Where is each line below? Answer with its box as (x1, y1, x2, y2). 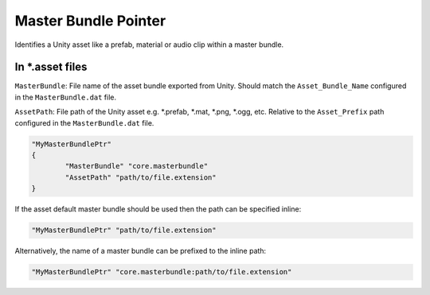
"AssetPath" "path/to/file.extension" (64, 173, 217, 182)
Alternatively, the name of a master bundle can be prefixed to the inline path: (14, 246, 267, 256)
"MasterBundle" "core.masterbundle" (64, 161, 209, 171)
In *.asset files (14, 60, 88, 74)
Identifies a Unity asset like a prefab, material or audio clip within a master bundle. (14, 40, 284, 49)
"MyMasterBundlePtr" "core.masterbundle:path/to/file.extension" (31, 267, 292, 277)
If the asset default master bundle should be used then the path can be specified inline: (14, 204, 302, 214)
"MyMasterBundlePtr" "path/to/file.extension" (31, 226, 217, 235)
